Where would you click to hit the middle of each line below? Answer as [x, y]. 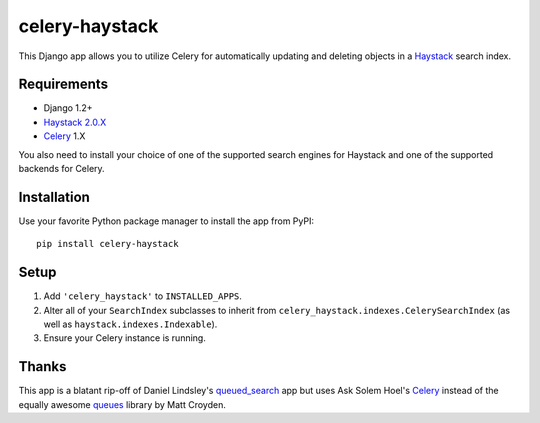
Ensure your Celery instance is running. [125, 338]
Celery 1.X [64, 136]
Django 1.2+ [68, 108]
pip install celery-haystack [107, 244]
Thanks [42, 366]
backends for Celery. [61, 169]
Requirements [63, 84]
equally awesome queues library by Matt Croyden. [122, 404]
